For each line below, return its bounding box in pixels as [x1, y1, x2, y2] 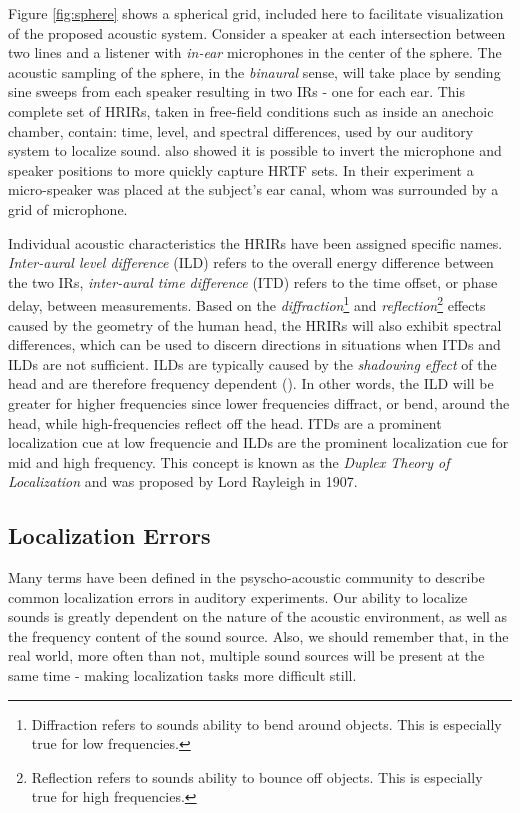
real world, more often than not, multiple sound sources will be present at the [8, 645, 485, 666]
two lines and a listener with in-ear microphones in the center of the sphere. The [8, 42, 502, 63]
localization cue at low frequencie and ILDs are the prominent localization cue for [8, 432, 509, 453]
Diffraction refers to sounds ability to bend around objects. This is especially [31, 713, 502, 734]
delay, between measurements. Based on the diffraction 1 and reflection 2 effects [8, 292, 486, 315]
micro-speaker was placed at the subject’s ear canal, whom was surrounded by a [8, 179, 499, 200]
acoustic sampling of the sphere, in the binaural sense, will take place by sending [8, 61, 501, 82]
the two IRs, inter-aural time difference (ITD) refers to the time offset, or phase [8, 271, 498, 292]
